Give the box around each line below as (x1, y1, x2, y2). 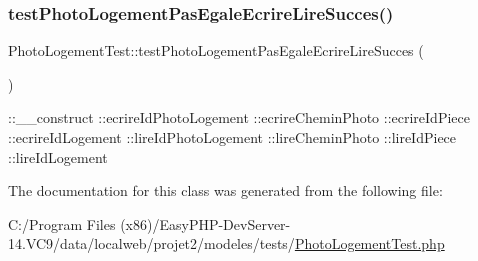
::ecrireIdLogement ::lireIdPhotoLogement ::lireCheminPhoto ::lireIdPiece (8, 127, 457, 147)
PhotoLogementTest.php (294, 233, 445, 254)
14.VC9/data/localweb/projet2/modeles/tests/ (8, 233, 295, 254)
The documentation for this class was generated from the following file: (8, 180, 443, 201)
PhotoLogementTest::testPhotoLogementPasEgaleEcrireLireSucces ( (8, 40, 424, 61)
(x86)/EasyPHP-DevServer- (120, 213, 291, 234)
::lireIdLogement (8, 146, 108, 167)
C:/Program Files (8, 213, 116, 234)
